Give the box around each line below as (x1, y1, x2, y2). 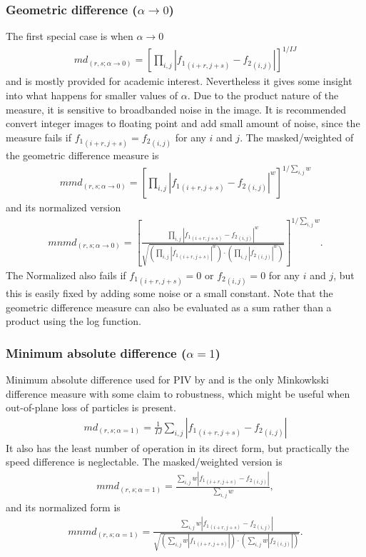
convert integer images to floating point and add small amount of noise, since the (6, 116, 360, 131)
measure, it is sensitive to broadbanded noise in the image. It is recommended (6, 101, 346, 116)
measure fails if (6, 129, 71, 144)
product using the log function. (6, 313, 141, 328)
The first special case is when (6, 29, 133, 44)
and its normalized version (6, 200, 121, 215)
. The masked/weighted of (240, 129, 354, 144)
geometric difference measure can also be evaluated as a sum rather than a (6, 299, 332, 314)
